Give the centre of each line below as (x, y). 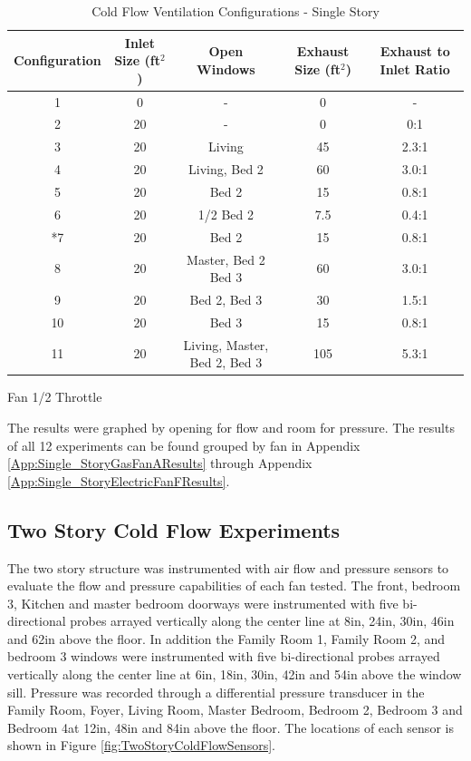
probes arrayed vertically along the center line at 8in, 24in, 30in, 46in (262, 621)
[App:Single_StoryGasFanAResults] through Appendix (160, 463)
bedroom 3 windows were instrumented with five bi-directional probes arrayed (224, 656)
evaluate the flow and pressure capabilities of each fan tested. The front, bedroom (234, 585)
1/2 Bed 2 (226, 214)
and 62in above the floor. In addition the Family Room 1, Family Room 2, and (226, 638)
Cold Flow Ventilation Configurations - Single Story (235, 11)
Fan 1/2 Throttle (55, 397)
